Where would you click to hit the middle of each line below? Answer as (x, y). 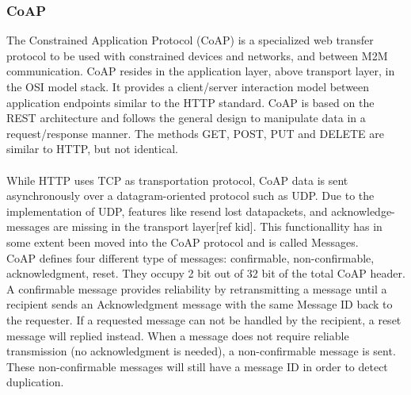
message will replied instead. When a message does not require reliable (178, 335)
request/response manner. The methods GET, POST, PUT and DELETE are (195, 133)
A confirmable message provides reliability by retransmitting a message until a (197, 288)
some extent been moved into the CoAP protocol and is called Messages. (183, 242)
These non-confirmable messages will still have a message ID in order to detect (197, 366)
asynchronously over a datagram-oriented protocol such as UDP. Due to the (190, 196)
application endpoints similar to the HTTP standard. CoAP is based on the (190, 102)
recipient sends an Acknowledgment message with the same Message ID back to (200, 304)
